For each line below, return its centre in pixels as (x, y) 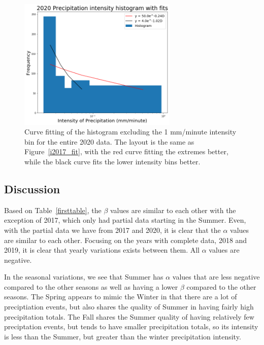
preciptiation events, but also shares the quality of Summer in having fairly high (129, 307)
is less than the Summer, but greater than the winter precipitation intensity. (123, 336)
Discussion (32, 188)
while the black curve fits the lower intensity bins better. (112, 161)
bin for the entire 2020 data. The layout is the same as (109, 141)
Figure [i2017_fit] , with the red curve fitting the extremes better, (126, 151)
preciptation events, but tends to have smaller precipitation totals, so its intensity (131, 326)
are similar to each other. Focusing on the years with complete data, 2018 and (126, 240)
